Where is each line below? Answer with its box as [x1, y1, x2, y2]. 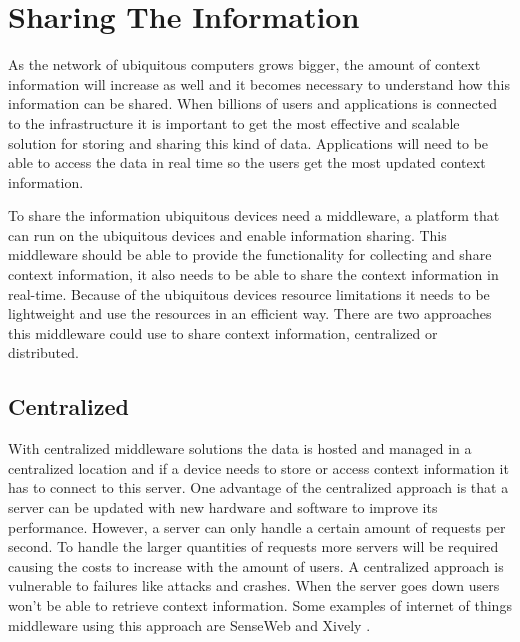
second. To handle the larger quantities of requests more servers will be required [8, 536, 499, 557]
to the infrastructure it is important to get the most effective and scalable [8, 112, 460, 133]
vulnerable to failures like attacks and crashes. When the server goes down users [8, 575, 500, 596]
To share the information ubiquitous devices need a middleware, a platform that [8, 205, 500, 226]
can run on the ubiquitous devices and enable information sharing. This [8, 224, 447, 245]
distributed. [8, 342, 79, 363]
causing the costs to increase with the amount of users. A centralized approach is [8, 555, 504, 576]
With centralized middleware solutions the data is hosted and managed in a [8, 438, 472, 459]
